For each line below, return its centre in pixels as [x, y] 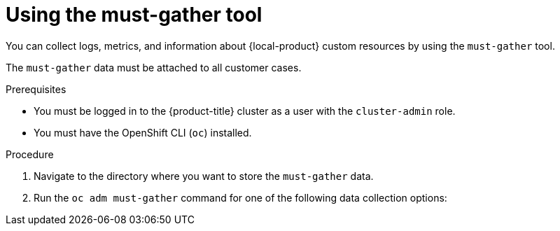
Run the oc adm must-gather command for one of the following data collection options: [240, 197]
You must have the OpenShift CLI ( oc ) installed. [143, 132]
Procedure [30, 154]
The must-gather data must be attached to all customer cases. [154, 67]
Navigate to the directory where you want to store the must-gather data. [204, 176]
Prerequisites [36, 89]
